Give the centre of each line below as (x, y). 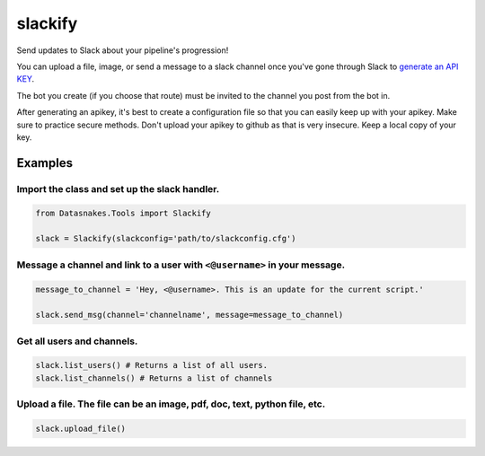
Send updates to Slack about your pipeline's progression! (123, 50)
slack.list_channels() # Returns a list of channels (154, 378)
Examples (45, 163)
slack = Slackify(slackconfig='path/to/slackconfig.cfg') (166, 239)
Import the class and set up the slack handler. (118, 189)
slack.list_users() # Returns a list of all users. (152, 365)
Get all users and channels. (77, 341)
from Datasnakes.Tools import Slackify (123, 214)
